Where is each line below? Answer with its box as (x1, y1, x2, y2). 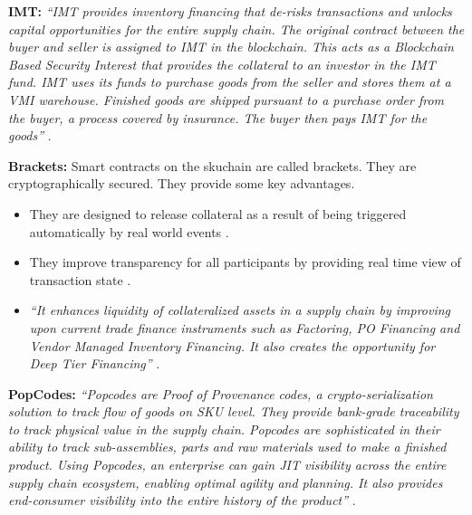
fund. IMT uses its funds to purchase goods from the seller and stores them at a (8, 72, 451, 91)
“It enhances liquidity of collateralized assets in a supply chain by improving (29, 300, 451, 319)
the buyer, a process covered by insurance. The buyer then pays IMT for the (8, 108, 428, 127)
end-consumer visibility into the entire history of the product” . (8, 491, 356, 510)
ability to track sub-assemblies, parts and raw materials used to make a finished (8, 437, 447, 456)
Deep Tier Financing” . (29, 354, 160, 373)
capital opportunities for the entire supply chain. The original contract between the (8, 19, 465, 38)
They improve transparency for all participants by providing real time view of (29, 253, 461, 272)
